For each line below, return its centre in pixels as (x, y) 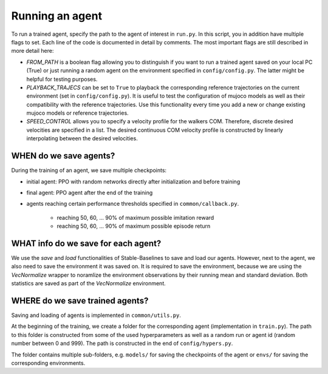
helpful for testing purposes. (62, 79)
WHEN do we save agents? (63, 156)
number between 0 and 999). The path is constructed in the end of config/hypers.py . (122, 344)
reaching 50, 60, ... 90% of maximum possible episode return (134, 226)
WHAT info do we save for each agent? (86, 243)
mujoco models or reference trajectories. (77, 113)
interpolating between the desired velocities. (82, 138)
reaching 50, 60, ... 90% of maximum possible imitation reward (135, 217)
